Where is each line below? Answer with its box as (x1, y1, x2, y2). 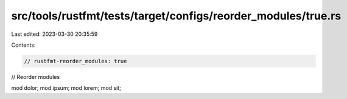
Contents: (11, 41, 36, 49)
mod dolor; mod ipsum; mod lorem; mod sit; (11, 84, 121, 92)
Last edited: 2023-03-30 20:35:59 (11, 30, 98, 38)
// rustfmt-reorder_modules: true (24, 58, 127, 64)
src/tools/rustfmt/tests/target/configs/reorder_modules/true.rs (11, 9, 342, 22)
